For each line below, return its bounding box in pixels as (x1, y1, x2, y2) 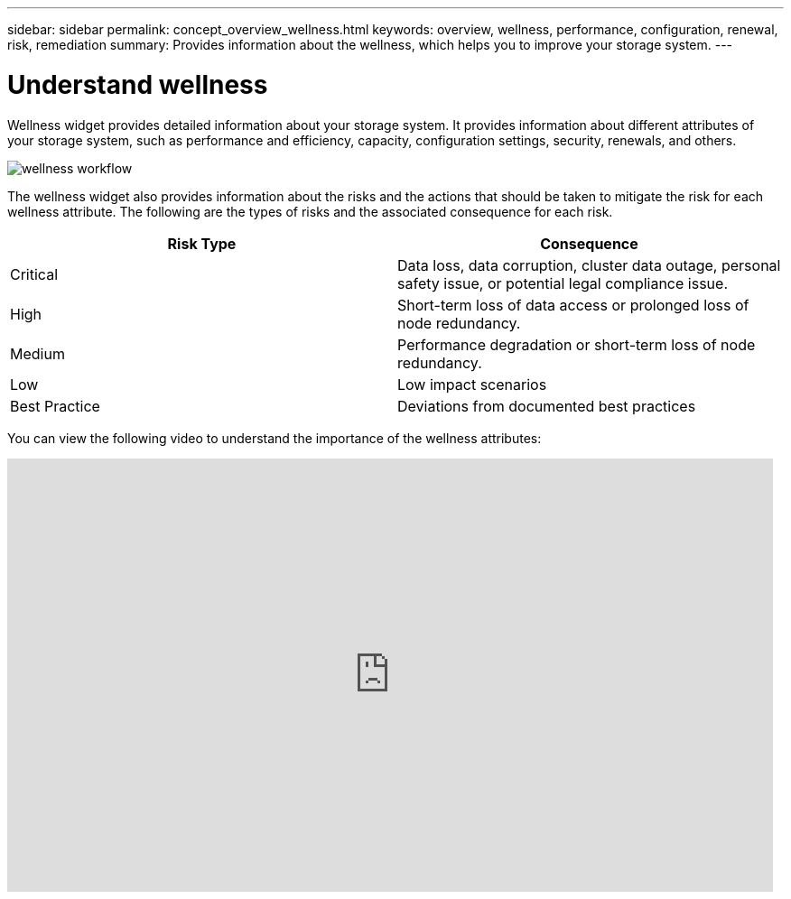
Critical (10, 264, 59, 283)
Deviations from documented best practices (397, 396, 696, 415)
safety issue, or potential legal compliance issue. (397, 273, 728, 292)
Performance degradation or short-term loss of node (397, 335, 756, 354)
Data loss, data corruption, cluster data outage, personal (397, 255, 781, 274)
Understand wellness (7, 69, 268, 100)
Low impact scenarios (397, 375, 547, 394)
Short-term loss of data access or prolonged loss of (397, 295, 749, 314)
